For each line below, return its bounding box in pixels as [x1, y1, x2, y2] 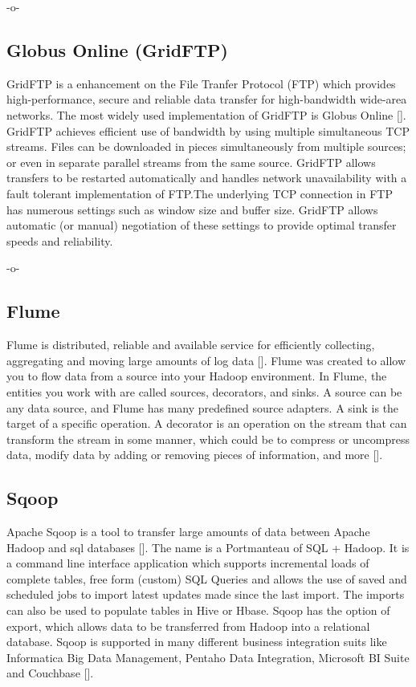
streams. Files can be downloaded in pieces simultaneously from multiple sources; [6, 138, 406, 155]
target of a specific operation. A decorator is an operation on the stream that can [6, 415, 407, 432]
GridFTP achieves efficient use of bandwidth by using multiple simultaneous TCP [6, 122, 410, 139]
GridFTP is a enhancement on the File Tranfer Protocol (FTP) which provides [6, 75, 396, 91]
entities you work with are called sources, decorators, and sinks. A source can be [6, 383, 402, 400]
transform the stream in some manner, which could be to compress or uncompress [6, 430, 410, 447]
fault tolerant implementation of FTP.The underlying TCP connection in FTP [6, 185, 393, 201]
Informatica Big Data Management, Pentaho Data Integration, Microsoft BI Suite [6, 648, 410, 665]
